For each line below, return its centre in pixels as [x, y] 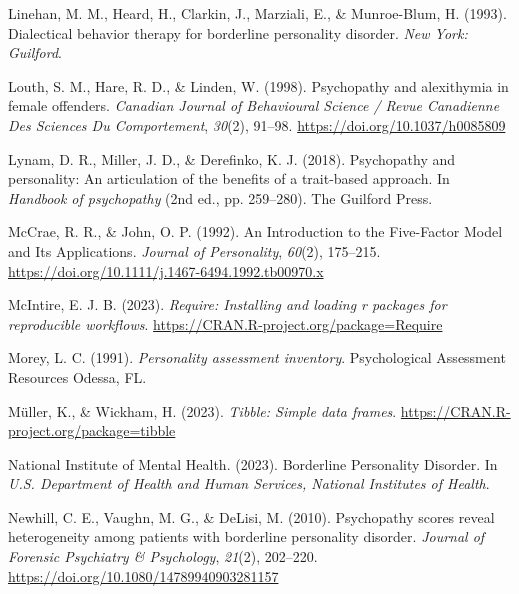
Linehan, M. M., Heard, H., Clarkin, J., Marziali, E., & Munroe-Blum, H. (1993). [257, 13]
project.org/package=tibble [92, 430]
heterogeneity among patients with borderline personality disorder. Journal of [246, 536]
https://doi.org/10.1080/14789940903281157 [143, 575]
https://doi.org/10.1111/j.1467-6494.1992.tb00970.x [166, 270]
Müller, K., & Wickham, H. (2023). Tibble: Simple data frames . [202, 410]
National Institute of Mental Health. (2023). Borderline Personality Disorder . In [253, 463]
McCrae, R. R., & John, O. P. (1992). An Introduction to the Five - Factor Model [255, 231]
